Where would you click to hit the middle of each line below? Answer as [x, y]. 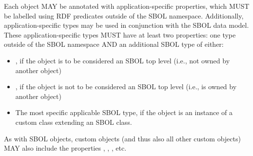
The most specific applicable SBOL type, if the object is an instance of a [124, 112]
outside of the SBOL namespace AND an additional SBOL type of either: [114, 44]
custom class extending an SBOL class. [74, 122]
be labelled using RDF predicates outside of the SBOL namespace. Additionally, [124, 15]
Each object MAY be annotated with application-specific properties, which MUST [127, 6]
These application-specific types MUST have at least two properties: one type [120, 34]
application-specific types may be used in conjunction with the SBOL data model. [126, 25]
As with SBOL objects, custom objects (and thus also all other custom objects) [122, 138]
